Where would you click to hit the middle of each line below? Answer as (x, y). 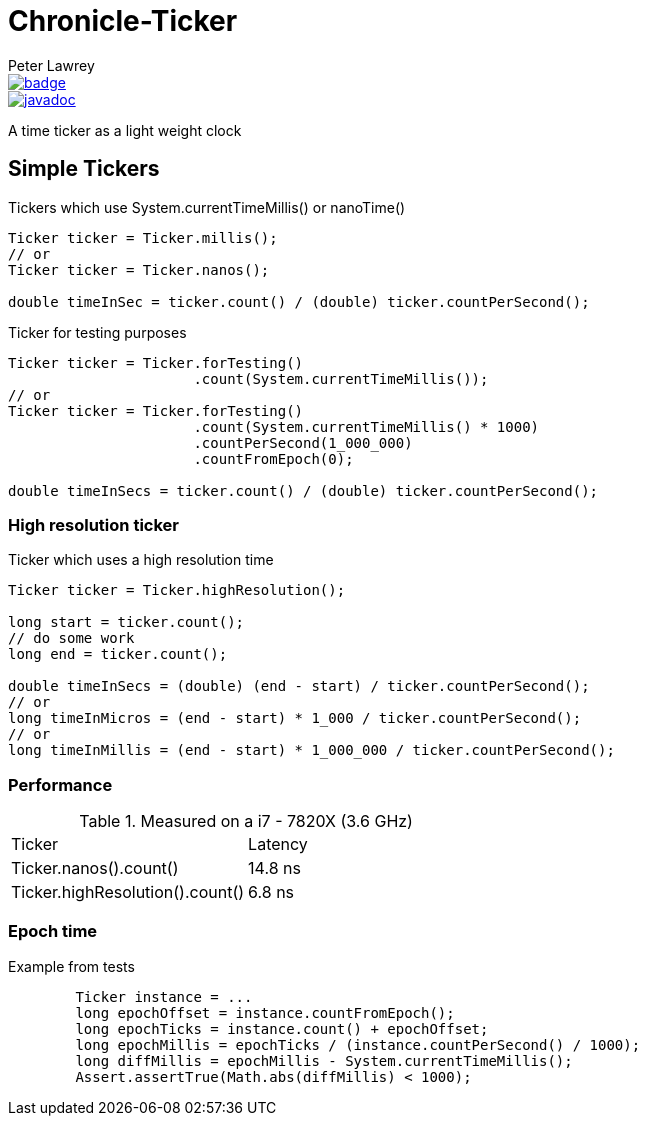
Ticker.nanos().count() (95, 868)
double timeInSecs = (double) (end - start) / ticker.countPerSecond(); (299, 686)
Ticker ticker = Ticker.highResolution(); (177, 590)
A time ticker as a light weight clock (125, 130)
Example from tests (71, 966)
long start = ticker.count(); (126, 622)
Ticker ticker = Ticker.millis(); (143, 237)
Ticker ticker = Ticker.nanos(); (139, 269)
